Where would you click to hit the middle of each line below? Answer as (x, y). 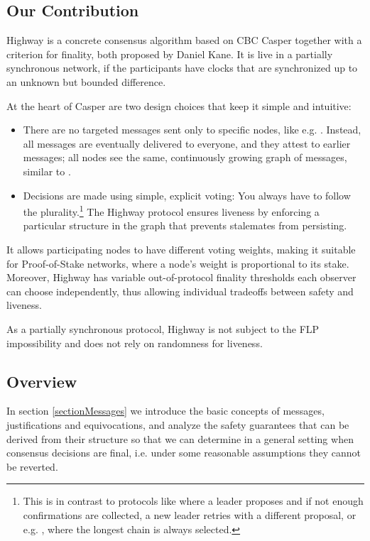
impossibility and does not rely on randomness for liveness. (135, 343)
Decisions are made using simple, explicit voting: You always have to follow (187, 195)
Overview (42, 381)
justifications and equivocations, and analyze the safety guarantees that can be (178, 424)
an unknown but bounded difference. (86, 81)
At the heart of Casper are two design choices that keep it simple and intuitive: (179, 105)
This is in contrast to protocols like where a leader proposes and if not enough (193, 501)
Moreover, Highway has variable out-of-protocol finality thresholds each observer (181, 277)
